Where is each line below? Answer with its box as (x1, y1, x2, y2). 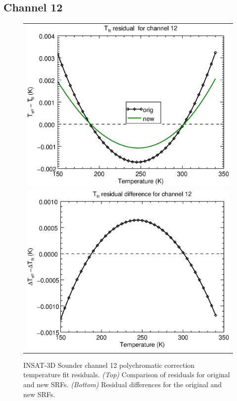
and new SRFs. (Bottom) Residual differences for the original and (23, 379, 222, 389)
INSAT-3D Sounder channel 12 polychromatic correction (23, 359, 195, 370)
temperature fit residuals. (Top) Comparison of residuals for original (23, 369, 230, 380)
